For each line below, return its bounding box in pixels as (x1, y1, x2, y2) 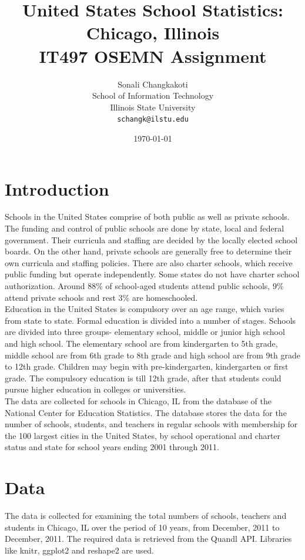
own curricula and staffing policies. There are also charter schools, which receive (5, 256, 293, 269)
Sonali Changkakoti (118, 78, 188, 90)
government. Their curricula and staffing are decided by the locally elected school (5, 233, 298, 246)
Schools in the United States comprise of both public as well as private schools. (5, 210, 290, 223)
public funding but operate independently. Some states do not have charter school (5, 268, 300, 280)
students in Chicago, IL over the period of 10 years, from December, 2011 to (5, 521, 280, 533)
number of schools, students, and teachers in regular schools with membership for (5, 418, 298, 430)
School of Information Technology (92, 89, 214, 102)
